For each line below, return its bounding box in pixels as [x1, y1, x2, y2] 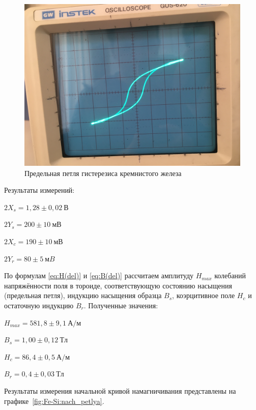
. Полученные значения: [83, 300, 158, 310]
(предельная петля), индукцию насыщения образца [4, 290, 162, 301]
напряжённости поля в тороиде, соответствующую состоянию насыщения [4, 280, 232, 290]
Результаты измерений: [4, 185, 75, 195]
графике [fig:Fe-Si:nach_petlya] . [4, 395, 104, 406]
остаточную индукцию [4, 300, 74, 310]
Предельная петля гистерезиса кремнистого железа [24, 167, 182, 178]
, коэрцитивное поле [172, 290, 235, 301]
